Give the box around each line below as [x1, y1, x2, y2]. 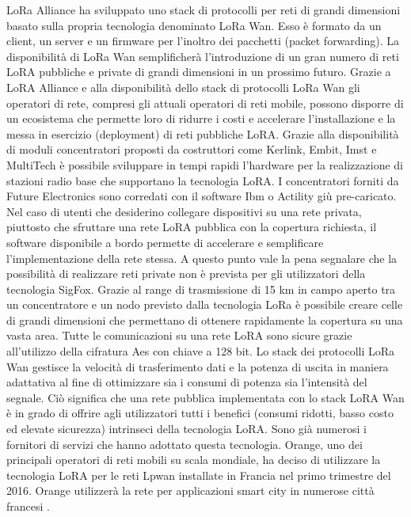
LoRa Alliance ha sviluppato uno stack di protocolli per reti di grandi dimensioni [6, 2, 401, 17]
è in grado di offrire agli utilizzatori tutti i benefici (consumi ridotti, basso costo [6, 405, 394, 421]
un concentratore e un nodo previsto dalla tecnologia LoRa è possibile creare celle [6, 296, 403, 313]
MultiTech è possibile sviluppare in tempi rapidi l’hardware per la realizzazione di [6, 156, 404, 173]
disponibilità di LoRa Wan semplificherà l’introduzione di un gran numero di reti [6, 48, 399, 64]
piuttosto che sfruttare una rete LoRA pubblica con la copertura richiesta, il [6, 219, 377, 235]
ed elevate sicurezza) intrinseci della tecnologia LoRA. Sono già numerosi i [6, 420, 367, 437]
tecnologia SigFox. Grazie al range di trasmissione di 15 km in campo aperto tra [6, 280, 396, 297]
